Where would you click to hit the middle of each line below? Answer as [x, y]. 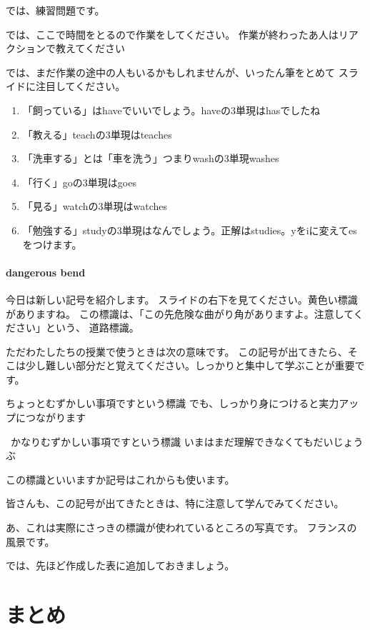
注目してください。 [80, 86]
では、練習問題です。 [55, 10]
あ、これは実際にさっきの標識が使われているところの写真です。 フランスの [181, 527]
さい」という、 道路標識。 [77, 327]
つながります [55, 417]
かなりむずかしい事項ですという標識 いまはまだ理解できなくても [162, 441]
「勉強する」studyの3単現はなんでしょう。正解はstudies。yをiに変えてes [190, 230]
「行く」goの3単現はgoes [79, 182]
